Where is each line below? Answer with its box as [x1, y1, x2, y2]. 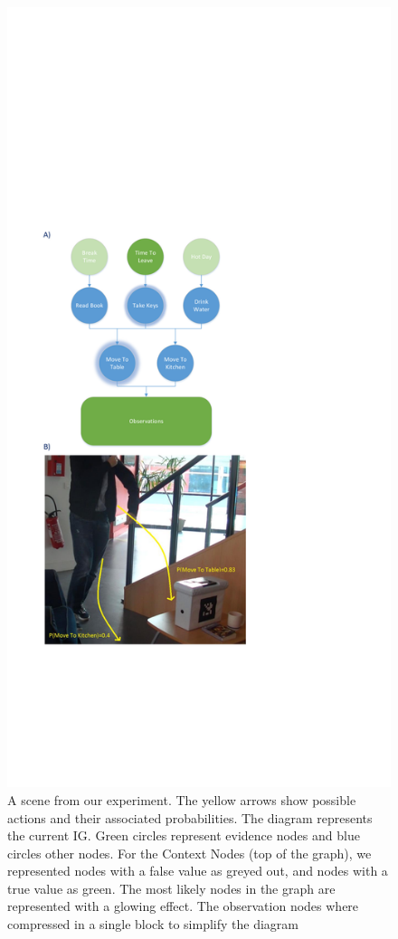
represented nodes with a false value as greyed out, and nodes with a [7, 861, 388, 880]
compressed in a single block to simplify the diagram [7, 915, 298, 934]
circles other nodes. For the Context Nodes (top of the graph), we [7, 843, 372, 862]
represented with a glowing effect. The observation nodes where [7, 896, 359, 915]
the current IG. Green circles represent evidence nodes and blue [7, 826, 360, 845]
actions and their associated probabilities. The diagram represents [7, 808, 373, 827]
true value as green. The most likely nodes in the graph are [7, 878, 336, 897]
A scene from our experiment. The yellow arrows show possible [7, 790, 356, 809]
